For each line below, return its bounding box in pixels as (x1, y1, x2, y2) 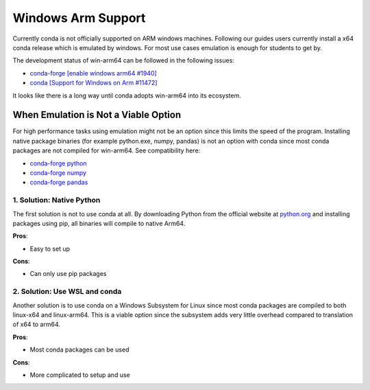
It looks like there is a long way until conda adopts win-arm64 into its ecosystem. (12, 91, 241, 100)
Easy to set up (29, 244, 71, 253)
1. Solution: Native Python (12, 196, 101, 205)
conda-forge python (29, 159, 87, 168)
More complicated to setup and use (29, 371, 130, 379)
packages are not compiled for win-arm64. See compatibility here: (12, 146, 201, 154)
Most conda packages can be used (29, 345, 129, 354)
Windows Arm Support (12, 10, 146, 25)
